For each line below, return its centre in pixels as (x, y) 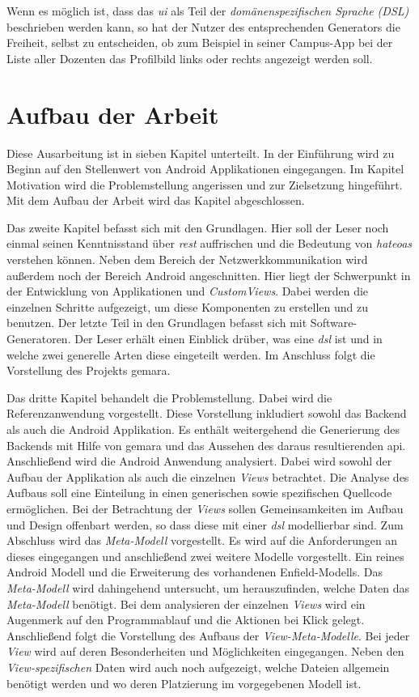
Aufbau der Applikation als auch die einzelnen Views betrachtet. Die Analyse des (208, 476)
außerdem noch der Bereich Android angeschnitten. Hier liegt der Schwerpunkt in (209, 275)
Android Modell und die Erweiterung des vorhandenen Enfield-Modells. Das (195, 572)
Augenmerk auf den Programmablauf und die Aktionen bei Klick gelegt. (186, 620)
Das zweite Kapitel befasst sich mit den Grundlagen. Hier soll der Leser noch (198, 227)
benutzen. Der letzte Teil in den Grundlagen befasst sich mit (157, 323)
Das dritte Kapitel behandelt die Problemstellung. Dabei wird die (169, 397)
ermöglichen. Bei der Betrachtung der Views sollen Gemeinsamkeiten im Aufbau (205, 508)
